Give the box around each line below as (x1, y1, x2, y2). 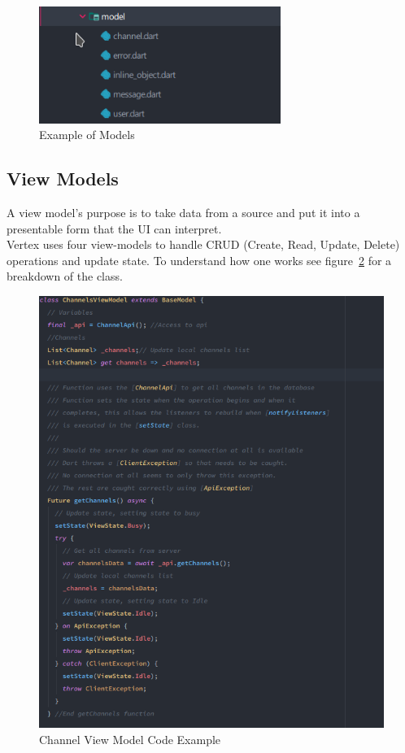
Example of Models (39, 126, 135, 143)
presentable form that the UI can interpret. (7, 220, 222, 237)
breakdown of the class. (7, 268, 123, 285)
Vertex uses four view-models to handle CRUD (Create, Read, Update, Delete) (7, 236, 400, 253)
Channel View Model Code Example (39, 731, 221, 747)
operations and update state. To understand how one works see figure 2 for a (7, 251, 392, 268)
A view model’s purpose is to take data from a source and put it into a (7, 204, 360, 221)
